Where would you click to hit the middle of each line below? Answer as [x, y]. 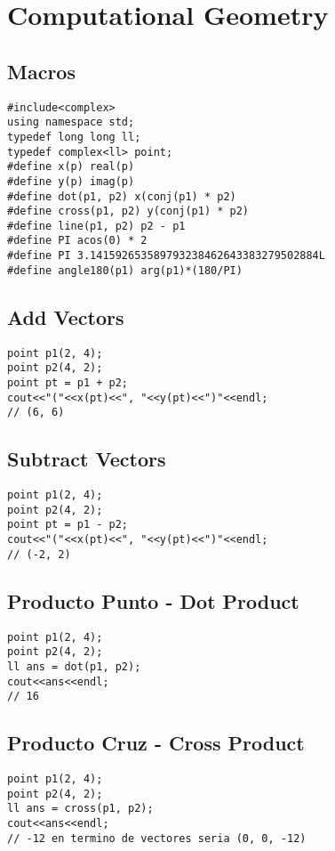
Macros [41, 71]
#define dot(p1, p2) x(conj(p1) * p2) [122, 196]
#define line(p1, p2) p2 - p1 [96, 226]
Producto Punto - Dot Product [153, 600]
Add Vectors [66, 316]
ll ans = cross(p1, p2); [80, 809]
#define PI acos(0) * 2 [77, 241]
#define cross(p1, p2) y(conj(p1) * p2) [128, 211]
